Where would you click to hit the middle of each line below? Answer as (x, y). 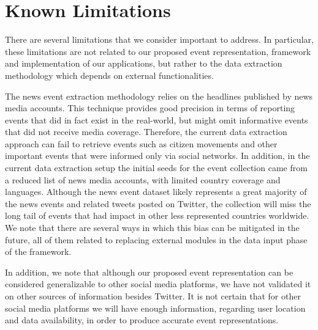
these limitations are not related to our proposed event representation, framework (158, 51)
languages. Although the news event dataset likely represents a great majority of (156, 192)
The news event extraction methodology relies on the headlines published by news (159, 96)
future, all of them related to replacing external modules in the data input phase (156, 239)
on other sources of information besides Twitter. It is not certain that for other (153, 296)
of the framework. (38, 251)
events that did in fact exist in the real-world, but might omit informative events (157, 119)
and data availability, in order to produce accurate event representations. (142, 320)
